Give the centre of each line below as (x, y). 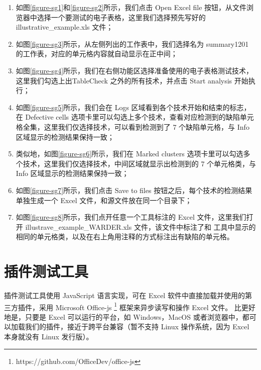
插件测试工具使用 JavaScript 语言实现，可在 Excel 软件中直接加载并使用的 (124, 295)
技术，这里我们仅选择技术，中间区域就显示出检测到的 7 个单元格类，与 (140, 163)
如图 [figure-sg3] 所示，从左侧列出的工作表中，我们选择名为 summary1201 (132, 43)
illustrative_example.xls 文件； (64, 27)
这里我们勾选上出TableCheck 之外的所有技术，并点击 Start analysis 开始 (132, 80)
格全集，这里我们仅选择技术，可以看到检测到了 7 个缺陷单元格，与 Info (133, 126)
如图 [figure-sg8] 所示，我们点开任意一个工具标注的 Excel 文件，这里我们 (131, 217)
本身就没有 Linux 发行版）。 (49, 337)
